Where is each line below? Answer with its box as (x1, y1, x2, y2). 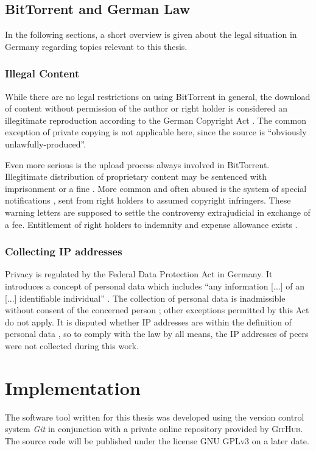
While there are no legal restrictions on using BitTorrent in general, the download (5, 90, 311, 102)
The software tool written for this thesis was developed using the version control (5, 410, 304, 423)
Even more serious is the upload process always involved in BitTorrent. (5, 158, 270, 171)
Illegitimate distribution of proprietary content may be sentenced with (5, 170, 267, 183)
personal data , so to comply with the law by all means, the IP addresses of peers (5, 327, 309, 340)
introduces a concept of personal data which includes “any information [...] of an (5, 279, 304, 292)
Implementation (5, 375, 141, 400)
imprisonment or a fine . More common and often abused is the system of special (5, 182, 307, 194)
